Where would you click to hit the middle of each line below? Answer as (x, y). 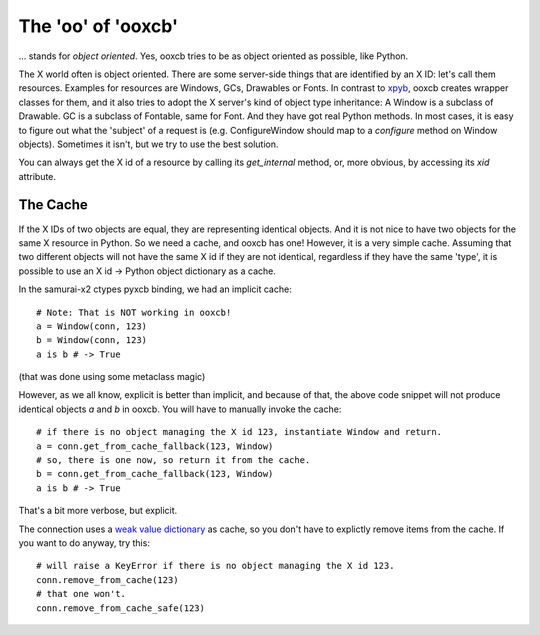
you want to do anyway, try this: (84, 543)
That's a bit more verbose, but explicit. (98, 511)
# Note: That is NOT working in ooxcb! (134, 312)
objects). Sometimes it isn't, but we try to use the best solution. (148, 144)
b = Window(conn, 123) (92, 340)
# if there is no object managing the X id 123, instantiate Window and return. (239, 432)
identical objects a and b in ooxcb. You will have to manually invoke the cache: (180, 409)
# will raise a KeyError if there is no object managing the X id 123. (215, 566)
